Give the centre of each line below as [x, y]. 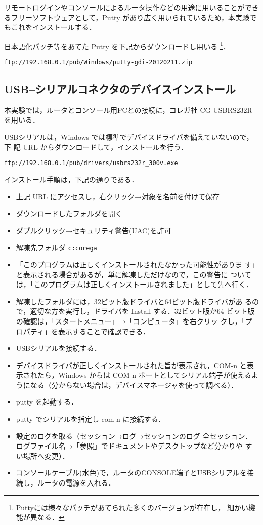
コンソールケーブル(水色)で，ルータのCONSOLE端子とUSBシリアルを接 [135, 473]
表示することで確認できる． [104, 331]
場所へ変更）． [46, 455]
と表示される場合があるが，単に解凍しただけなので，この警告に [122, 274]
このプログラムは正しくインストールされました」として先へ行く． [143, 284]
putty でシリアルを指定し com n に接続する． [91, 419]
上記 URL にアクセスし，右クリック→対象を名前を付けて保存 [118, 196]
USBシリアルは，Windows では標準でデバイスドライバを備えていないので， [129, 137]
